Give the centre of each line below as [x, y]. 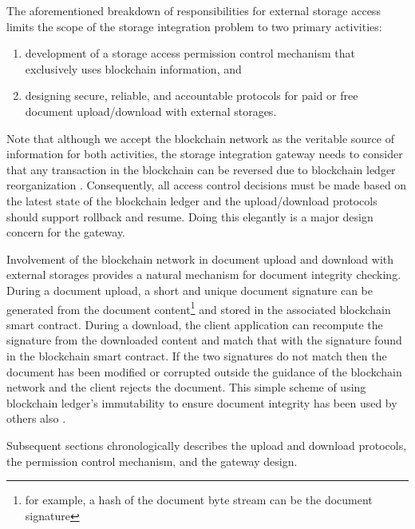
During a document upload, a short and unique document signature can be [190, 290]
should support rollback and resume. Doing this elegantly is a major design [190, 216]
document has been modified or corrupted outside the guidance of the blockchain [204, 371]
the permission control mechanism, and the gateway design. [152, 461]
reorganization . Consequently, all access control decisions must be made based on [207, 185]
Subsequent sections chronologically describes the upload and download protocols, [207, 445]
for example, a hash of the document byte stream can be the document [199, 500]
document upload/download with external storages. [151, 111]
